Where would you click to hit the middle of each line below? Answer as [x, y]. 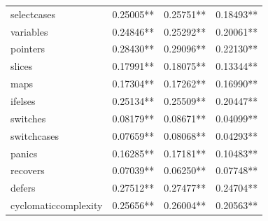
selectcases [33, 14]
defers [23, 188]
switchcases [35, 135]
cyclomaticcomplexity [57, 205]
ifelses [23, 100]
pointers [28, 49]
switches [28, 118]
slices [22, 66]
